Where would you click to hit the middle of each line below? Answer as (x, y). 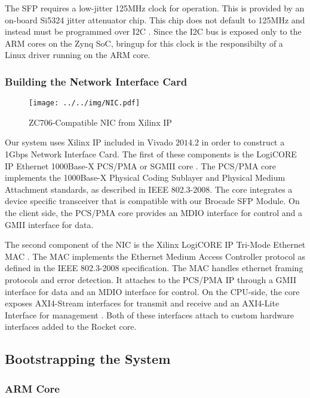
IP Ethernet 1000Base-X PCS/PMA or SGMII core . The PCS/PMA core (140, 165)
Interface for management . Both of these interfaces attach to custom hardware (149, 315)
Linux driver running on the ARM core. (78, 55)
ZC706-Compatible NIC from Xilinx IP (100, 122)
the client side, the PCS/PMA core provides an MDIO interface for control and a (154, 212)
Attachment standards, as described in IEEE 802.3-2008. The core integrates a (149, 189)
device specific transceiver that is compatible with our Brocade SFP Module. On (152, 201)
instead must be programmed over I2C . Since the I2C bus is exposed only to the (153, 31)
